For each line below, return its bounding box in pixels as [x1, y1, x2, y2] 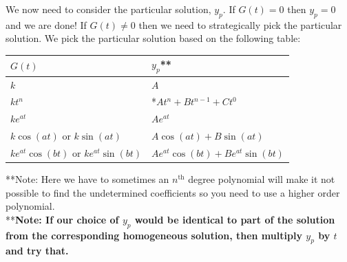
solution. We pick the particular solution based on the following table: [6, 31, 301, 45]
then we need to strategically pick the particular [138, 17, 342, 32]
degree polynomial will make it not [188, 172, 335, 186]
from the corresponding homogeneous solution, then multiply [6, 228, 302, 242]
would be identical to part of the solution [134, 212, 335, 226]
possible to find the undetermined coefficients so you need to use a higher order [6, 185, 340, 199]
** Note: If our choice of [6, 212, 119, 226]
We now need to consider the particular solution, [6, 2, 211, 16]
